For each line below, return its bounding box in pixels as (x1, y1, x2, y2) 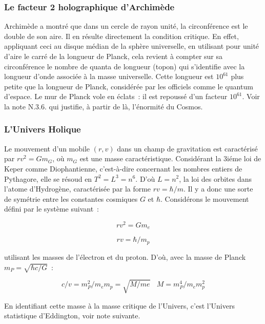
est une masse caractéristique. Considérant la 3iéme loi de (79, 153, 261, 164)
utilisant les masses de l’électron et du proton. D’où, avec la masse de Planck (4, 251, 246, 262)
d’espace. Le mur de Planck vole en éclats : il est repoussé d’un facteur (4, 91, 228, 102)
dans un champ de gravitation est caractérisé (117, 143, 258, 154)
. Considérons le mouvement (160, 193, 249, 204)
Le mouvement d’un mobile (4, 143, 90, 154)
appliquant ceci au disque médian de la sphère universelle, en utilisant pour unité (4, 41, 259, 51)
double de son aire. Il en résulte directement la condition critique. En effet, (4, 30, 239, 41)
